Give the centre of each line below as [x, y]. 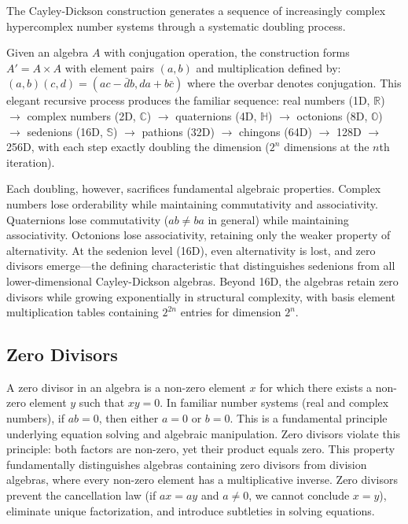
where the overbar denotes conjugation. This [294, 83]
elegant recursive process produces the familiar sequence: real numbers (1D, [188, 100]
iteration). [31, 162]
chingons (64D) [276, 131]
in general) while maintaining [278, 219]
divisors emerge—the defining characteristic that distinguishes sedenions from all [201, 266]
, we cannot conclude [299, 495]
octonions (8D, [332, 115]
